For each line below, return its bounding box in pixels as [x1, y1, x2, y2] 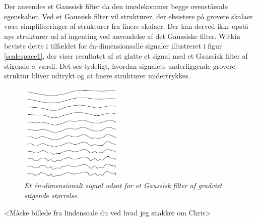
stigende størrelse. [24, 190, 80, 200]
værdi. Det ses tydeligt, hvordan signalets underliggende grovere [38, 60, 235, 71]
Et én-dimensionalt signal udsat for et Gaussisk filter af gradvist [24, 180, 222, 191]
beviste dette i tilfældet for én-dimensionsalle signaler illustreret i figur [4, 40, 222, 51]
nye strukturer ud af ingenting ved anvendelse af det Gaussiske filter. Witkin [4, 30, 240, 41]
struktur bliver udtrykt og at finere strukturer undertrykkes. [4, 70, 190, 81]
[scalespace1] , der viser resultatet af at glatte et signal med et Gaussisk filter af [4, 50, 248, 61]
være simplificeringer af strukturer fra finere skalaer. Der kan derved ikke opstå [4, 21, 249, 31]
